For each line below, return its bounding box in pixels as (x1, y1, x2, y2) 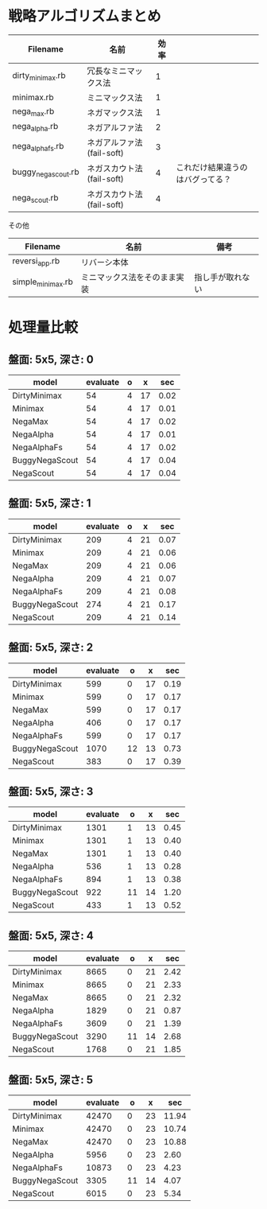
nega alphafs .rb (12, 141, 64, 154)
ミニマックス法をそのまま (80, 271, 176, 282)
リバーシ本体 (80, 256, 129, 267)
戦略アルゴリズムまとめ (8, 7, 161, 25)
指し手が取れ (194, 271, 242, 282)
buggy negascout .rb (12, 166, 79, 179)
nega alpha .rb (12, 121, 59, 134)
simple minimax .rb (12, 276, 74, 289)
